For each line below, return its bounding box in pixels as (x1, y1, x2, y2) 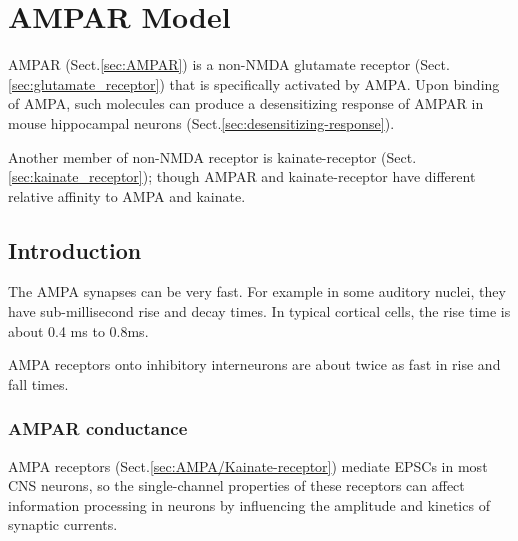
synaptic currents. (8, 514, 118, 535)
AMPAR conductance (8, 416, 188, 441)
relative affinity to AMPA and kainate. (8, 185, 246, 206)
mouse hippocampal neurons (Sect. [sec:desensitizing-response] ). (8, 112, 395, 133)
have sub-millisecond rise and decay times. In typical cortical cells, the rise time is (8, 301, 511, 322)
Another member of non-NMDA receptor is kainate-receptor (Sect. (8, 146, 417, 167)
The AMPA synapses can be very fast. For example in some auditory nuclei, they (8, 281, 506, 302)
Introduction (8, 234, 142, 265)
